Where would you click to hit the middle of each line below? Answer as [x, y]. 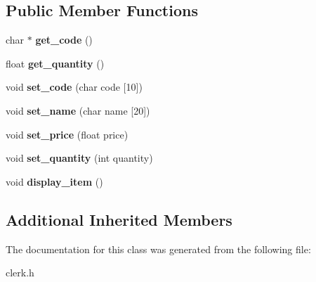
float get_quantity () [55, 63]
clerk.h [20, 273]
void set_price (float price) [67, 134]
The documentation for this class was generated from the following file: [158, 249]
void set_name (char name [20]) [78, 110]
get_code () [64, 40]
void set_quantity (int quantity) [79, 158]
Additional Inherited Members [119, 219]
